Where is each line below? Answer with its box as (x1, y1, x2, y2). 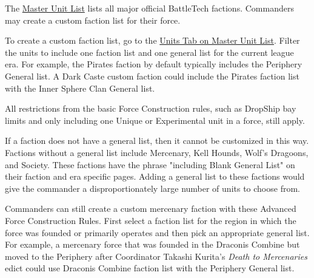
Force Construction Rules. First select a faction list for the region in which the (5, 214, 296, 226)
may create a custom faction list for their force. (5, 13, 181, 26)
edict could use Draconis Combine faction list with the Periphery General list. (5, 262, 295, 274)
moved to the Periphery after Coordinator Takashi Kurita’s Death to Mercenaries (5, 249, 307, 262)
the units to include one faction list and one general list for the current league (5, 46, 294, 58)
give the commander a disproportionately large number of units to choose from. (5, 181, 300, 194)
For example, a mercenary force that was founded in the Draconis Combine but (5, 238, 300, 251)
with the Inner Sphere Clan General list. (5, 81, 155, 94)
